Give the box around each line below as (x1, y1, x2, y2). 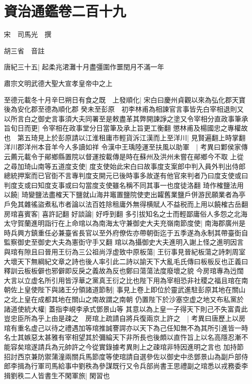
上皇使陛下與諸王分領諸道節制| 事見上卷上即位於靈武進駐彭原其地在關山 (17, 284, 246, 295)
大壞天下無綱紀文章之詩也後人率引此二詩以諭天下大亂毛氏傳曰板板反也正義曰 (4, 256, 248, 266)
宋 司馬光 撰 (4, 29, 51, 39)
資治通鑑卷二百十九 (4, 1, 126, 21)
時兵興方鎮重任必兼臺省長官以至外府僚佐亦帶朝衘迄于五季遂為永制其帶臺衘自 (4, 227, 248, 237)
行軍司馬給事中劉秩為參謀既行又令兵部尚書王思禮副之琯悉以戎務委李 (31, 361, 248, 371)
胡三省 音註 (4, 45, 45, 55)
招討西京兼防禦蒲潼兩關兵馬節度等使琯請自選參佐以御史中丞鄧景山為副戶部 (4, 351, 241, 361)
